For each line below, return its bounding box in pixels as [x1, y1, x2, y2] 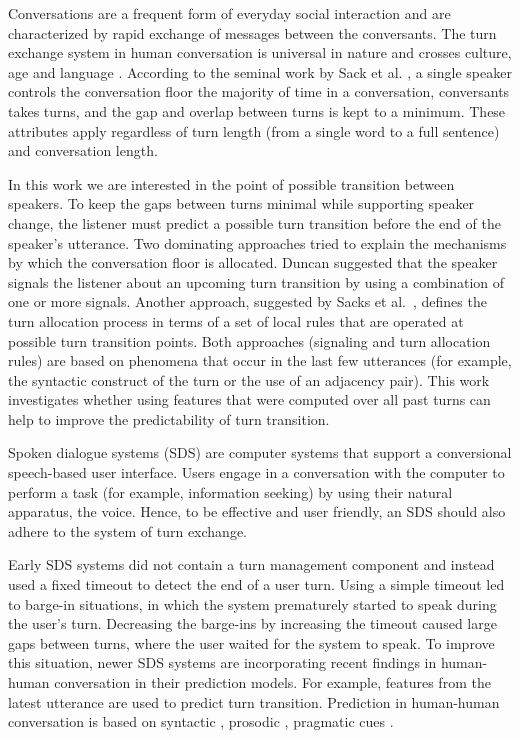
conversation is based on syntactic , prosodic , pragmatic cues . [8, 711, 394, 732]
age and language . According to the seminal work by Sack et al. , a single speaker [8, 61, 512, 82]
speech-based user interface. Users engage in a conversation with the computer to [8, 462, 505, 483]
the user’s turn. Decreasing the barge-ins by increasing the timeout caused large [8, 613, 497, 634]
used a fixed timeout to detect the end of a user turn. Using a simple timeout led [8, 574, 505, 595]
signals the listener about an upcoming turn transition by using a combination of [8, 271, 505, 292]
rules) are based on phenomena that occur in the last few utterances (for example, [8, 350, 512, 371]
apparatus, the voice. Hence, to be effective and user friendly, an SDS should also [8, 501, 506, 522]
